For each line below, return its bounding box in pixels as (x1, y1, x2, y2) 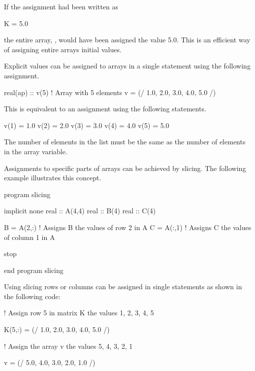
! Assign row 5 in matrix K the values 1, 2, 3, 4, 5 (4, 307, 154, 318)
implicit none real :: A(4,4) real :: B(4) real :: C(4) (4, 205, 156, 216)
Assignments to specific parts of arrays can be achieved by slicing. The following (4, 163, 246, 173)
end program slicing (4, 265, 64, 275)
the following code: (4, 291, 61, 301)
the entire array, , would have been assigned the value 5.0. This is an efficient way (4, 34, 251, 45)
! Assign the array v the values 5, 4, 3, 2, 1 (4, 340, 133, 351)
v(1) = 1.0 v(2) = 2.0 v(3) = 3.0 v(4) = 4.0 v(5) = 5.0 (4, 120, 169, 130)
